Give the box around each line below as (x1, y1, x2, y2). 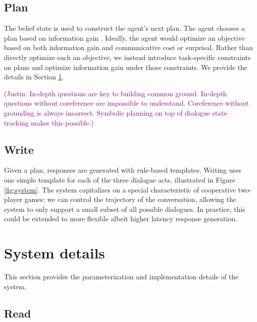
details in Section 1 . (4, 71, 64, 82)
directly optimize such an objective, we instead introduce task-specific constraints (4, 52, 251, 62)
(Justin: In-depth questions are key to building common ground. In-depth (4, 88, 227, 98)
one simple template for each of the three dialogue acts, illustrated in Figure (4, 174, 236, 185)
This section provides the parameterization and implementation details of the (4, 271, 239, 282)
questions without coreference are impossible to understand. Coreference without (4, 98, 249, 108)
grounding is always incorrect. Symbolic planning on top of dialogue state (4, 107, 227, 118)
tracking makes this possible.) (4, 117, 94, 128)
